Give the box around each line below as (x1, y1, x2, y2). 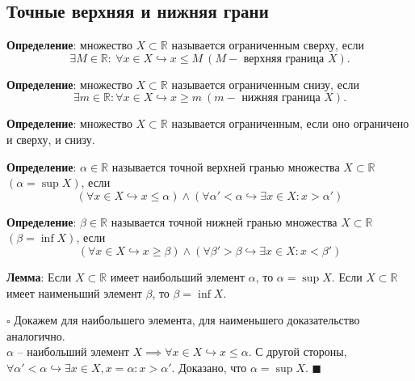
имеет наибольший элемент (110, 268, 245, 285)
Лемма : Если (6, 268, 72, 285)
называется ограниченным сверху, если (171, 36, 364, 53)
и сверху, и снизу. (6, 130, 95, 147)
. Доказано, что (171, 358, 247, 375)
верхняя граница (243, 53, 325, 65)
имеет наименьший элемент (6, 284, 142, 301)
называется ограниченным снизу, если (171, 75, 359, 92)
